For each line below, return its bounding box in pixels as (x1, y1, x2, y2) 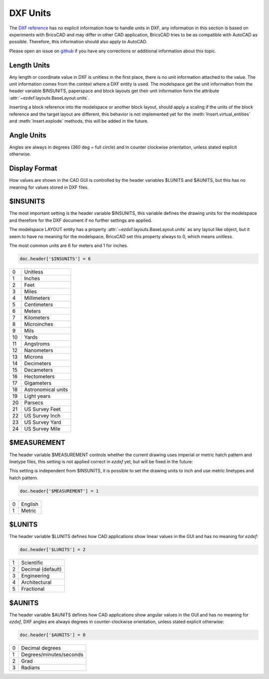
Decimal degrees (21, 645, 61, 652)
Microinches (24, 321, 53, 327)
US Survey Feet (24, 406, 61, 412)
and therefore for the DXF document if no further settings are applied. (9, 217, 152, 223)
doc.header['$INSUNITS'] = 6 (19, 256, 91, 262)
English (21, 501, 38, 508)
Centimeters (24, 301, 53, 308)
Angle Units (9, 131, 47, 139)
